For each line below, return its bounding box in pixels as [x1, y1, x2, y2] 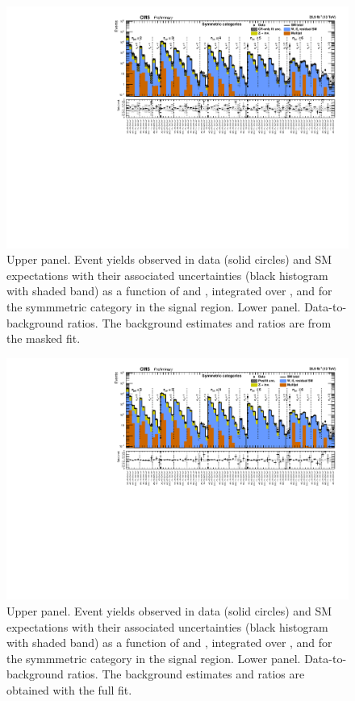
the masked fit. [6, 330, 81, 347]
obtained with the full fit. [6, 682, 132, 699]
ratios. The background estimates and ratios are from [67, 314, 332, 331]
